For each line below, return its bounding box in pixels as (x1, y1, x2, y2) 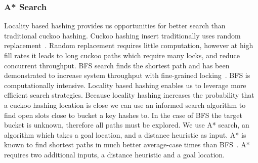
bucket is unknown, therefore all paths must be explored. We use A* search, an (4, 119, 249, 130)
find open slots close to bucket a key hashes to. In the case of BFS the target (4, 109, 242, 120)
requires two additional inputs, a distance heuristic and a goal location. (4, 149, 225, 159)
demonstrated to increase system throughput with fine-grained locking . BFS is (4, 70, 250, 80)
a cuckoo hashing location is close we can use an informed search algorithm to (4, 99, 246, 110)
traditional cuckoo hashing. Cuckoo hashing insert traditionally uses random (4, 30, 241, 40)
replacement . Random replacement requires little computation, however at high (4, 40, 253, 51)
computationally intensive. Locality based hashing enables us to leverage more (4, 79, 246, 90)
